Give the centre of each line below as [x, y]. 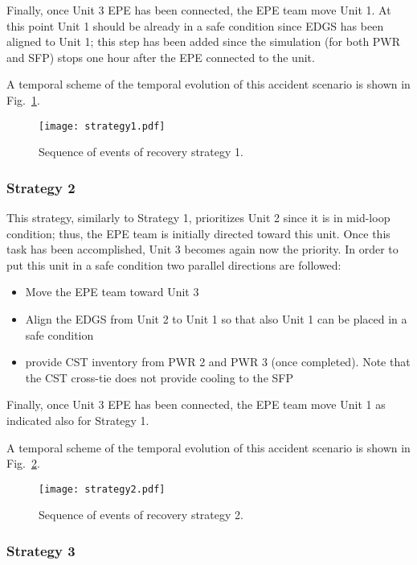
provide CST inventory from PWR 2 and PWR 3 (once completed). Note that [218, 362]
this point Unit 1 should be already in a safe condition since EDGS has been [195, 25]
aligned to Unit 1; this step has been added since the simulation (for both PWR [204, 41]
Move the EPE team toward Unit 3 [112, 292]
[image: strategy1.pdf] [102, 126]
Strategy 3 [41, 550]
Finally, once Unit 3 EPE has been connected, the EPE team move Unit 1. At [199, 10]
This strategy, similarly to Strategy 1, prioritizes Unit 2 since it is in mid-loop [198, 218]
